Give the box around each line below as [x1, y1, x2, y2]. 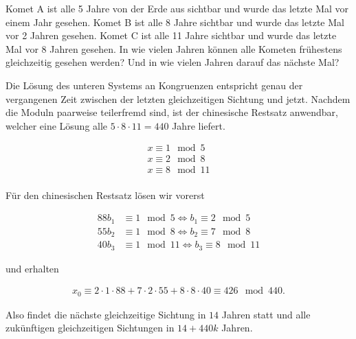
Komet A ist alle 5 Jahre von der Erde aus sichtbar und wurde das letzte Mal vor [5, 1, 349, 15]
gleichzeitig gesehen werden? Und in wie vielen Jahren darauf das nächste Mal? [5, 55, 340, 69]
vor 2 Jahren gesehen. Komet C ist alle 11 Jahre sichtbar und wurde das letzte [5, 28, 337, 43]
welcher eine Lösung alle [5, 118, 108, 132]
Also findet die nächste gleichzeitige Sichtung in [5, 307, 206, 321]
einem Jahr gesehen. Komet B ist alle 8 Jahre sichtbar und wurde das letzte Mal [5, 14, 344, 29]
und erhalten [5, 261, 59, 275]
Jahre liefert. [172, 118, 225, 132]
